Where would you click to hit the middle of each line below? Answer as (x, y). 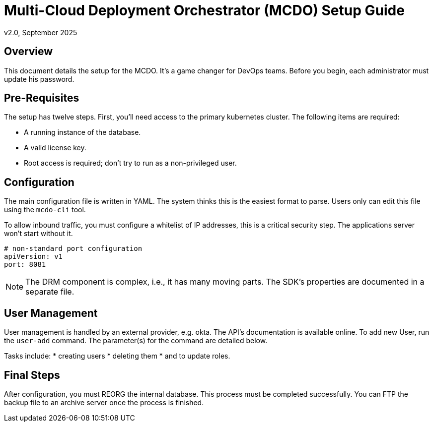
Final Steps (32, 375)
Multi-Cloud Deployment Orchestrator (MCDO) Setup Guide (204, 10)
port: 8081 (25, 265)
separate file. (50, 292)
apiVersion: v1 (34, 257)
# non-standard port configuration (73, 249)
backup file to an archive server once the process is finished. (104, 402)
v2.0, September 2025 (41, 32)
